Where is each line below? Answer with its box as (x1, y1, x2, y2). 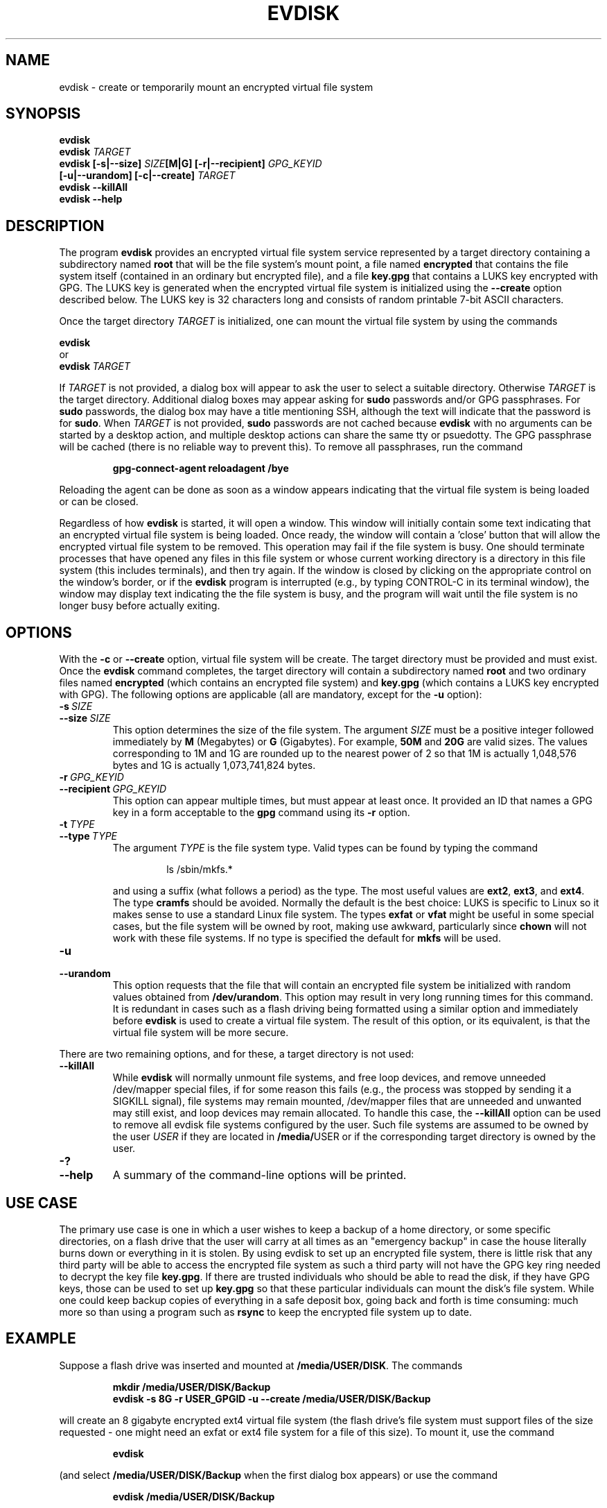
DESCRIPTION (6, 217, 105, 235)
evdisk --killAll (59, 181, 128, 194)
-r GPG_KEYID (59, 771, 124, 783)
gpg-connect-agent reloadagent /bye (112, 462, 289, 475)
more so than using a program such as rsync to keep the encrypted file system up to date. (59, 1305, 472, 1318)
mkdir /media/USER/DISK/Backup (112, 1380, 271, 1393)
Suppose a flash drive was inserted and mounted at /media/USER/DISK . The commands (59, 1359, 463, 1371)
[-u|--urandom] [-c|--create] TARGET (59, 169, 236, 182)
